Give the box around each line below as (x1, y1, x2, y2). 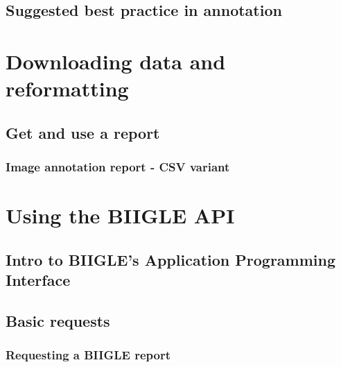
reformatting (6, 74, 129, 103)
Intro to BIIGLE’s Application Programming (6, 248, 336, 270)
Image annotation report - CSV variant (6, 158, 230, 176)
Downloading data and (6, 46, 226, 75)
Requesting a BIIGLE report (6, 346, 170, 364)
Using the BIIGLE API (6, 201, 235, 230)
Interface (6, 269, 71, 291)
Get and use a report (6, 121, 160, 143)
